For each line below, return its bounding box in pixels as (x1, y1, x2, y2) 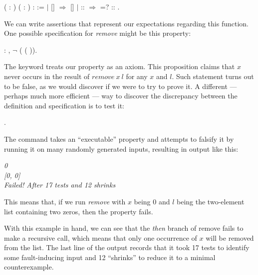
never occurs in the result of (4, 71, 90, 81)
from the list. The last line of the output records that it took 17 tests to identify (4, 242, 250, 253)
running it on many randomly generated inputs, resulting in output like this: (4, 143, 239, 154)
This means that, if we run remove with (4, 196, 126, 206)
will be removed (206, 232, 254, 243)
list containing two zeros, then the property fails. (4, 206, 153, 216)
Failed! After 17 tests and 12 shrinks (4, 180, 116, 190)
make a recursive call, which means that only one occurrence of (4, 232, 197, 243)
